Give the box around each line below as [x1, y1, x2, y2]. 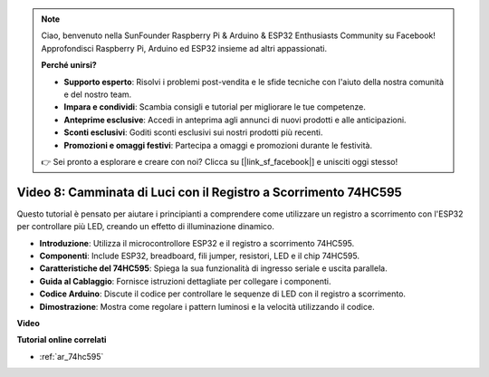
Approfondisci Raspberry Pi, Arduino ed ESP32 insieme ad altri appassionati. [41, 43, 328, 53]
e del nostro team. [63, 89, 132, 100]
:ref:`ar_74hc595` [39, 351, 104, 362]
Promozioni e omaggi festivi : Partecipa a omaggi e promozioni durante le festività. [63, 140, 373, 150]
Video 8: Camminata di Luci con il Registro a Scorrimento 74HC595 [16, 184, 402, 199]
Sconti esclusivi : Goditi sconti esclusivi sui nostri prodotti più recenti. [63, 127, 323, 138]
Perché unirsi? [41, 60, 97, 71]
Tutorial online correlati [16, 334, 107, 345]
